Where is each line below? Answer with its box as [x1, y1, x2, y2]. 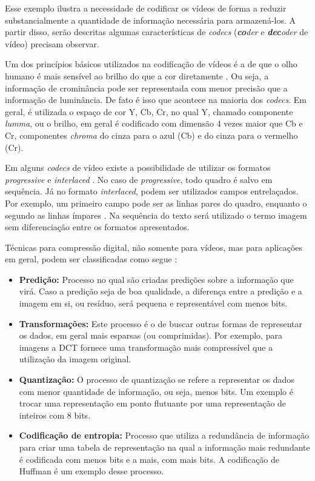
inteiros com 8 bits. [19, 408, 91, 421]
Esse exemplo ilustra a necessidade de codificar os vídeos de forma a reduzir [5, 2, 287, 14]
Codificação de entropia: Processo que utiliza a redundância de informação [19, 429, 309, 442]
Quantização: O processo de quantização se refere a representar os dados [19, 373, 294, 386]
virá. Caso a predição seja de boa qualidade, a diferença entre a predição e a [19, 285, 302, 297]
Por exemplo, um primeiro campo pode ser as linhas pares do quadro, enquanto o [5, 196, 307, 209]
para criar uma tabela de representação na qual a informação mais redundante [19, 441, 310, 453]
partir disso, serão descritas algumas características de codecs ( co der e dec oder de [5, 25, 308, 38]
